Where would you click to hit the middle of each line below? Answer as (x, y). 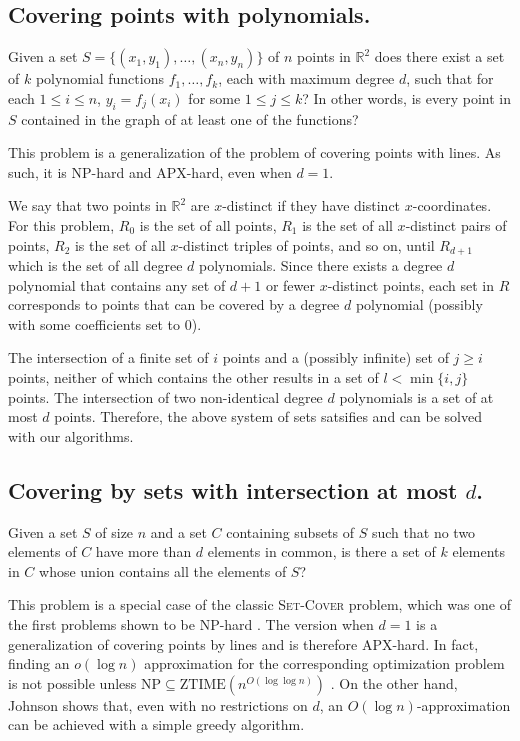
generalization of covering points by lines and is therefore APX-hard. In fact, (243, 643)
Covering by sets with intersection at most (233, 489)
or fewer (290, 284)
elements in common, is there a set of (321, 551)
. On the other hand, (394, 682)
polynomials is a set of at (416, 396)
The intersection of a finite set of (108, 357)
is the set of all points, (208, 224)
